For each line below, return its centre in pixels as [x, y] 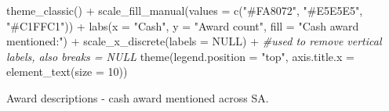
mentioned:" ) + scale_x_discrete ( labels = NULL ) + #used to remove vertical [194, 41]
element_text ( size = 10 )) [67, 72]
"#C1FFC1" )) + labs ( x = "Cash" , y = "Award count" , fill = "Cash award [183, 25]
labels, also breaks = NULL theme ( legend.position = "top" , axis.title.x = [180, 56]
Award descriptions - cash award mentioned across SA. [138, 97]
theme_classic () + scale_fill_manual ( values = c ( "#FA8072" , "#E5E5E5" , [185, 10]
